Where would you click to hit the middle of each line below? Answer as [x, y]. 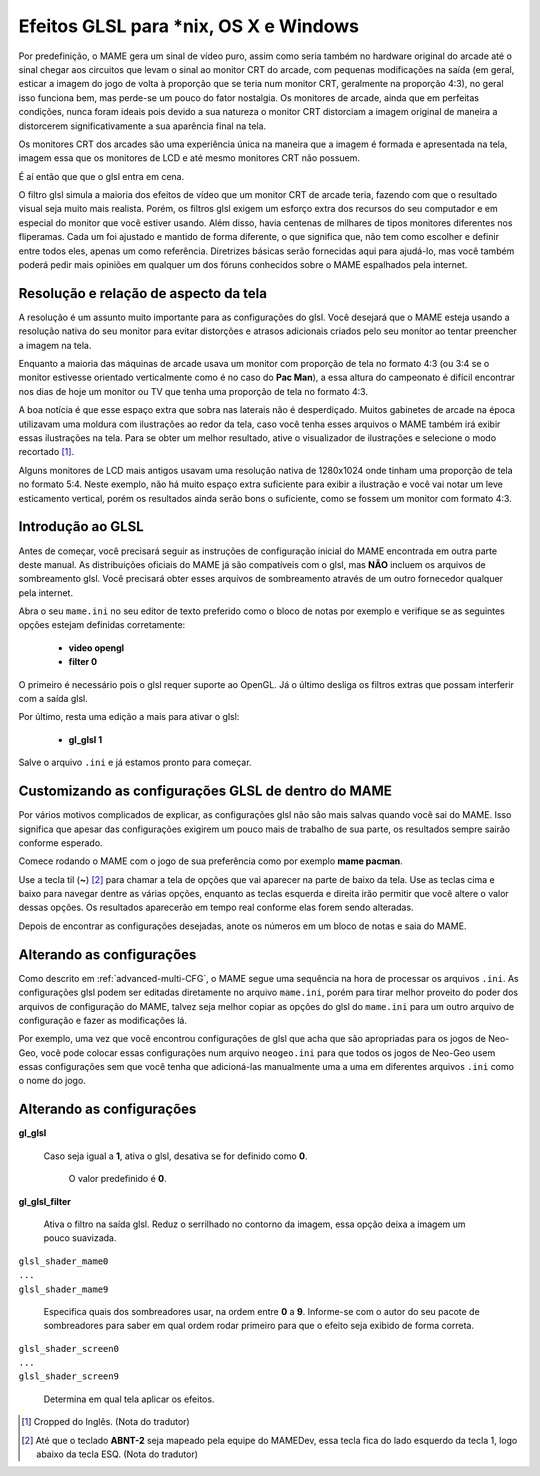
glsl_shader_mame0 [63, 1261]
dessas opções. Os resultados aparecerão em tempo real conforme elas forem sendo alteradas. [216, 907]
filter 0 [83, 662]
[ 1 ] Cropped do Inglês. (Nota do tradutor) [105, 1422]
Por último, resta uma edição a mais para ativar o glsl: [129, 717]
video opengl [96, 647]
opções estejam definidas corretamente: [102, 625]
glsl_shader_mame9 [63, 1289]
